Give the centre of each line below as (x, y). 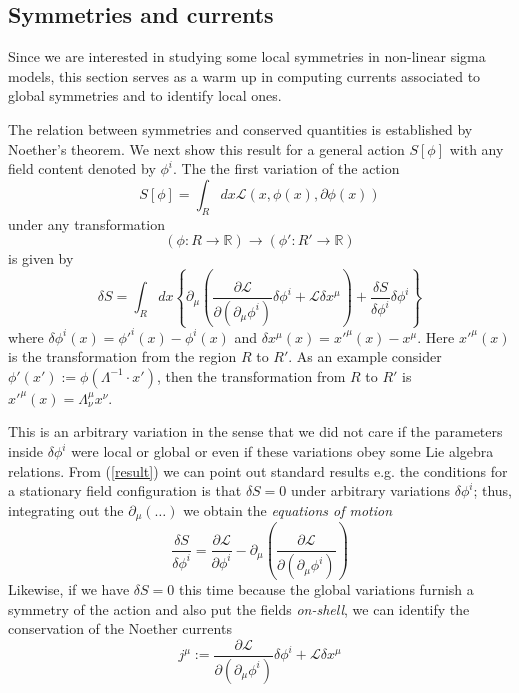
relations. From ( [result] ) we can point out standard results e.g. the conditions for (258, 470)
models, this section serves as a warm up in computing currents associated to (244, 75)
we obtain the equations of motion (288, 509)
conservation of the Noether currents (120, 628)
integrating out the (66, 509)
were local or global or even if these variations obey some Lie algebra (282, 451)
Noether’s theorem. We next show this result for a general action (206, 148)
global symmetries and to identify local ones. (145, 95)
